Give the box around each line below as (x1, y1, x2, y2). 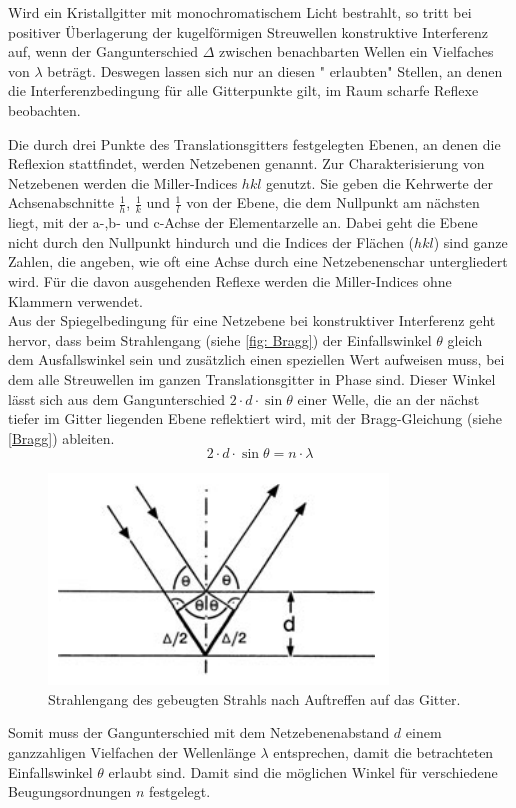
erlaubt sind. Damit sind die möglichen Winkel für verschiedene (108, 761, 498, 782)
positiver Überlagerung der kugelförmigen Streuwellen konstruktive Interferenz (8, 21, 489, 42)
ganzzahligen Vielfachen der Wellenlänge (8, 742, 256, 763)
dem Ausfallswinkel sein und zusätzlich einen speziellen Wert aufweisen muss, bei (8, 349, 505, 370)
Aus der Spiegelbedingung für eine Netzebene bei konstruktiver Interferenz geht (8, 310, 496, 331)
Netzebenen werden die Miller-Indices (8, 172, 238, 193)
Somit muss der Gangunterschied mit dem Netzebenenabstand (8, 722, 390, 743)
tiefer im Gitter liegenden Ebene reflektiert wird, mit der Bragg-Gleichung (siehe (8, 408, 503, 429)
